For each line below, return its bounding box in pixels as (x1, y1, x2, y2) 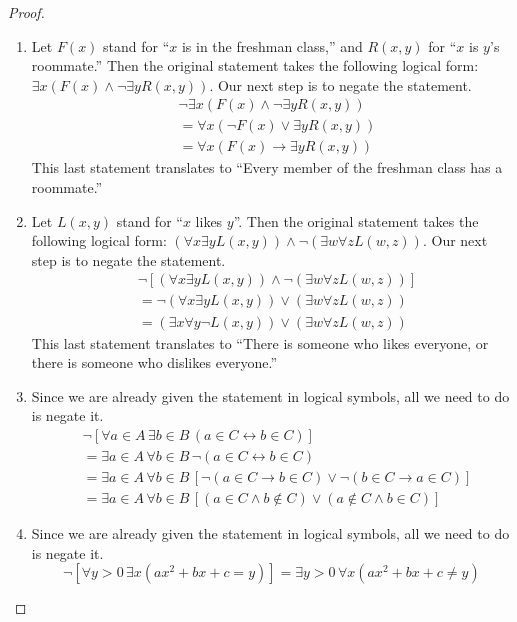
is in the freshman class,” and (181, 35, 363, 56)
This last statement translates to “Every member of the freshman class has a (31, 157, 503, 178)
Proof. (8, 2, 45, 22)
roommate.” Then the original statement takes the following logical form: (31, 55, 479, 76)
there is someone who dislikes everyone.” (31, 352, 278, 373)
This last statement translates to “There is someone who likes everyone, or (31, 332, 489, 353)
